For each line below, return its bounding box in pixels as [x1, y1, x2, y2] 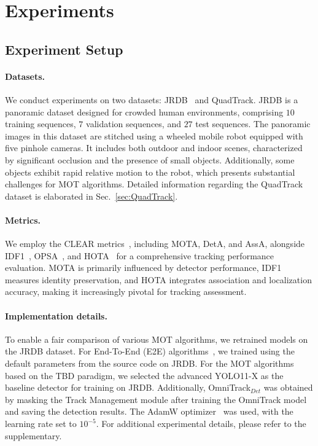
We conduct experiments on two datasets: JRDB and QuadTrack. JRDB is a [5, 93, 298, 106]
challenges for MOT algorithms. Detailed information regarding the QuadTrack [5, 178, 303, 190]
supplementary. [5, 429, 62, 442]
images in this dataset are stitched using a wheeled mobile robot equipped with [5, 129, 303, 142]
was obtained [263, 381, 313, 394]
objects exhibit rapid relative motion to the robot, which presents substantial [5, 165, 295, 178]
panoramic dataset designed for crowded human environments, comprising [5, 105, 284, 118]
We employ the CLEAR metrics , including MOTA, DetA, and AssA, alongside [5, 237, 305, 250]
